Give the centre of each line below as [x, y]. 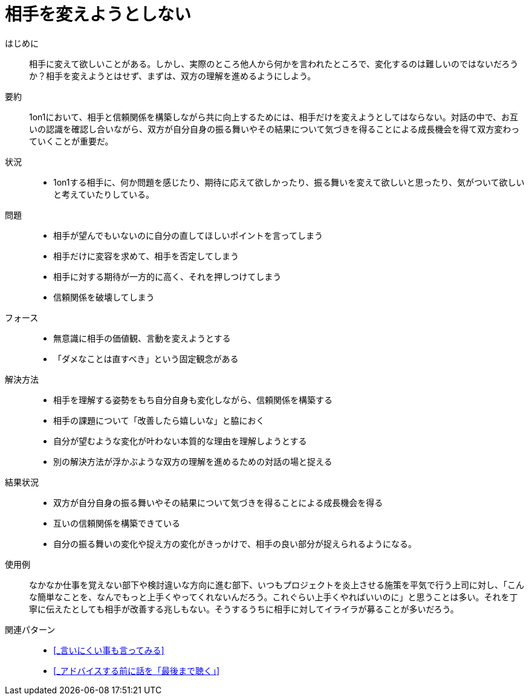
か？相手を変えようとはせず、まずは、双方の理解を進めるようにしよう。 [173, 76]
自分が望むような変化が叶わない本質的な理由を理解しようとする [180, 441]
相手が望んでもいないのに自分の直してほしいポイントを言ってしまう [188, 235]
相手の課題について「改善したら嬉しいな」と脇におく [159, 420]
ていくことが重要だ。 [71, 141]
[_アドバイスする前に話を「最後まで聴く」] [137, 670]
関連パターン [30, 629]
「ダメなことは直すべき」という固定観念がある [146, 358]
